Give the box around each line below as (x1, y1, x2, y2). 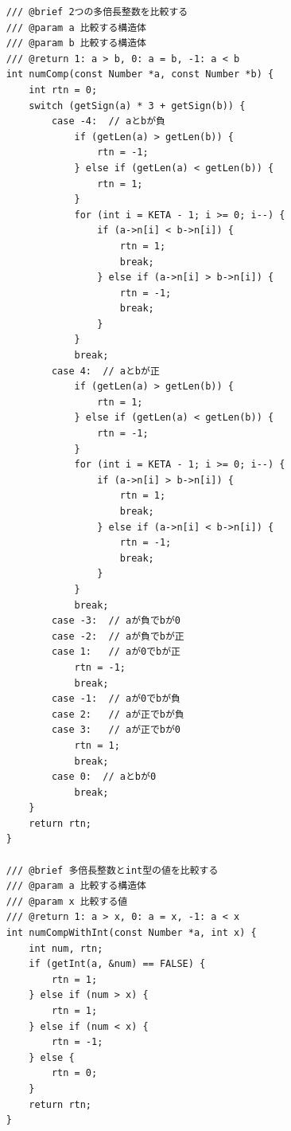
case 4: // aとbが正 (51, 365, 160, 377)
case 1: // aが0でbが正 (51, 646, 181, 658)
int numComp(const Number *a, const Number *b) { (6, 68, 274, 80)
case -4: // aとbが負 (51, 115, 165, 127)
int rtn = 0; (29, 84, 98, 96)
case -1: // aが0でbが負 (51, 693, 181, 705)
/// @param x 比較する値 (6, 895, 128, 907)
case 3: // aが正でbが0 (51, 724, 181, 736)
